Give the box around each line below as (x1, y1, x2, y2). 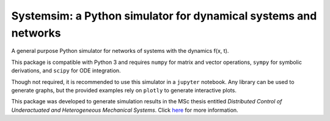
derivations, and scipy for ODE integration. (11, 67, 122, 74)
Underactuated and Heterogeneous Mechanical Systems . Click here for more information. (11, 106, 238, 114)
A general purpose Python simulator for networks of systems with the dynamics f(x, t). (11, 47, 229, 55)
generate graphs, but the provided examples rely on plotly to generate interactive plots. (11, 86, 237, 94)
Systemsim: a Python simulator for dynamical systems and (11, 9, 317, 22)
